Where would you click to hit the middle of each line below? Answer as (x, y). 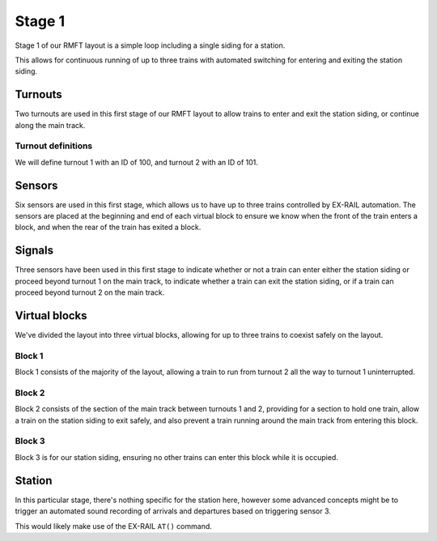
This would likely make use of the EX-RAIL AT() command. (113, 526)
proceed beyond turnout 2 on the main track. (90, 292)
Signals (34, 251)
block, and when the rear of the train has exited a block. (108, 228)
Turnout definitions (54, 146)
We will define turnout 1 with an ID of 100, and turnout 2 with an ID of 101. (137, 162)
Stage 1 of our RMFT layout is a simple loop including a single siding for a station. (150, 45)
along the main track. (50, 125)
